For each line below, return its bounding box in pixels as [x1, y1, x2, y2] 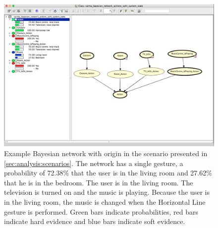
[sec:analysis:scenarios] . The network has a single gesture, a [4, 158, 183, 168]
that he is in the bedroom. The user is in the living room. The [4, 177, 193, 187]
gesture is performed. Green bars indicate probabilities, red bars [4, 206, 199, 217]
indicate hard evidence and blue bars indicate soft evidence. [4, 216, 185, 227]
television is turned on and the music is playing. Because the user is [4, 187, 210, 197]
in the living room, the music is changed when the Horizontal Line [4, 196, 206, 207]
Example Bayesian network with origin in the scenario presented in [4, 148, 208, 158]
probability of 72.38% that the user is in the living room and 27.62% [4, 168, 212, 178]
